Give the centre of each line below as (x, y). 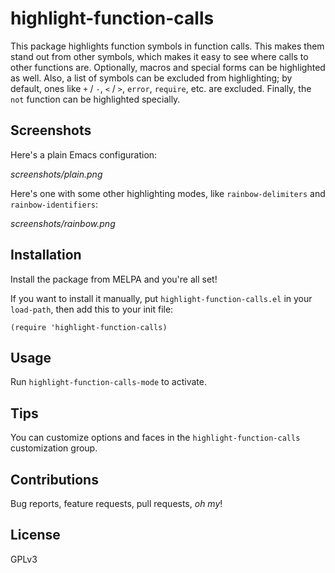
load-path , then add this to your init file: (92, 309)
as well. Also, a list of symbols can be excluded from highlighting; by (151, 78)
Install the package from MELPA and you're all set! (114, 279)
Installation (46, 255)
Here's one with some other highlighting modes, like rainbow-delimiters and (168, 193)
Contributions (54, 479)
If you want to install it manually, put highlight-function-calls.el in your (161, 298)
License (35, 535)
